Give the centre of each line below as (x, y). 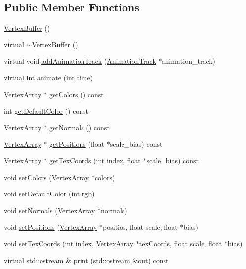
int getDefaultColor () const (46, 111)
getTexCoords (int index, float (95, 160)
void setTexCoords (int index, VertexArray (69, 243)
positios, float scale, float (140, 227)
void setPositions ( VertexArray (51, 227)
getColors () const (76, 94)
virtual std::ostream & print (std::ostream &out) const (86, 260)
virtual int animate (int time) (49, 77)
